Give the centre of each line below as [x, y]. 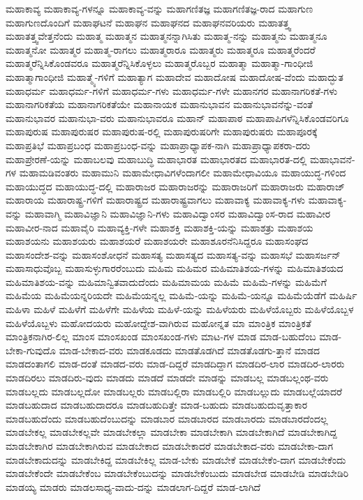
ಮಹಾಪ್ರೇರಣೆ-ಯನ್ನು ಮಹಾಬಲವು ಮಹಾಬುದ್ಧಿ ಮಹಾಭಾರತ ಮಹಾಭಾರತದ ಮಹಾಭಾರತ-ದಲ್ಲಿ [156, 159]
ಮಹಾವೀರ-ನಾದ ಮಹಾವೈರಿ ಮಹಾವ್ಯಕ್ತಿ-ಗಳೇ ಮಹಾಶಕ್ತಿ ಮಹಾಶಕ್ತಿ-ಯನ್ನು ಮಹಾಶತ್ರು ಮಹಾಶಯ [160, 227]
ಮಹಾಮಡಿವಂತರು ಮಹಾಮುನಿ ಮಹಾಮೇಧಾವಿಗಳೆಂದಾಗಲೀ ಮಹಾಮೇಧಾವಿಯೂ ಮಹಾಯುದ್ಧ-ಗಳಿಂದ [183, 173]
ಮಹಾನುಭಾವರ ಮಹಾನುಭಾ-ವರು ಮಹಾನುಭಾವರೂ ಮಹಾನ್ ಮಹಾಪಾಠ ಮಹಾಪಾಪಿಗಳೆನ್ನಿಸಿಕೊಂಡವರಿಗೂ [177, 118]
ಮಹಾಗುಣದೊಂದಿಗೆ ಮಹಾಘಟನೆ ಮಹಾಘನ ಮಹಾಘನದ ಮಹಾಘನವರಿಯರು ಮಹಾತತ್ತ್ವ [148, 22]
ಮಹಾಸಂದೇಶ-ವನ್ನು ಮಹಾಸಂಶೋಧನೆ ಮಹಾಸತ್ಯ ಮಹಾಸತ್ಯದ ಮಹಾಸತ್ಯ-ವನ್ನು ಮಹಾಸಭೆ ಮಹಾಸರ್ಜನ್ [173, 254]
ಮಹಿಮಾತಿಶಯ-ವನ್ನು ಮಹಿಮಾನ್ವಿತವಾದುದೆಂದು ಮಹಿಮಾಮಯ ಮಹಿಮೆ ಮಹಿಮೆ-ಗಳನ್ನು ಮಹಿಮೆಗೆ [166, 281]
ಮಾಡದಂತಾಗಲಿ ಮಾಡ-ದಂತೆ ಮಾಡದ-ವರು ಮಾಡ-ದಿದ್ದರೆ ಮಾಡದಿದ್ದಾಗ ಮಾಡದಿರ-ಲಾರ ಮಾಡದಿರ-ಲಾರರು [175, 364]
